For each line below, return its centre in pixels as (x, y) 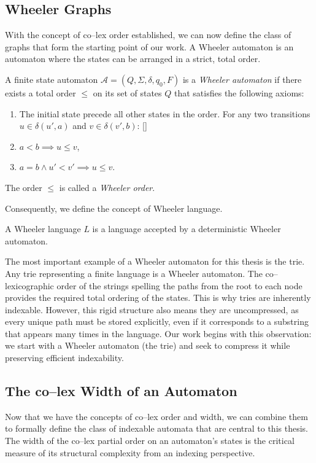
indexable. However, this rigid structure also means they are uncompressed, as (152, 309)
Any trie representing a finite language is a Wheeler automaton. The (134, 273)
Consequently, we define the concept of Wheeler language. (114, 208)
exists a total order (40, 92)
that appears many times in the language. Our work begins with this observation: (158, 333)
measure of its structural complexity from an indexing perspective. (130, 452)
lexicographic (29, 285)
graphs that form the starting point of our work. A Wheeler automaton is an (149, 46)
